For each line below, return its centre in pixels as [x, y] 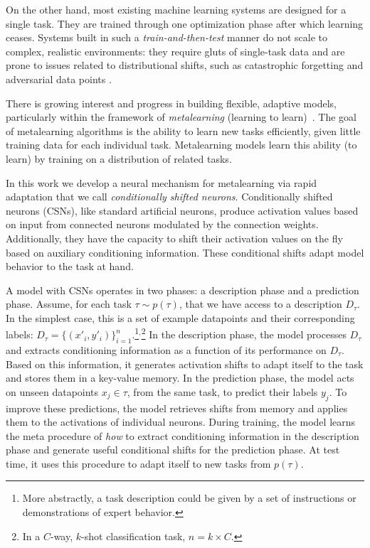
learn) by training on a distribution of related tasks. [119, 158]
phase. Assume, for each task [69, 304]
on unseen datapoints [52, 391]
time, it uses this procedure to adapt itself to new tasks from [138, 463]
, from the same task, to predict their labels [222, 391]
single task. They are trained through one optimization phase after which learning [185, 23]
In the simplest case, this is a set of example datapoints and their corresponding [180, 317]
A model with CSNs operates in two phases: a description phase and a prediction [183, 290]
